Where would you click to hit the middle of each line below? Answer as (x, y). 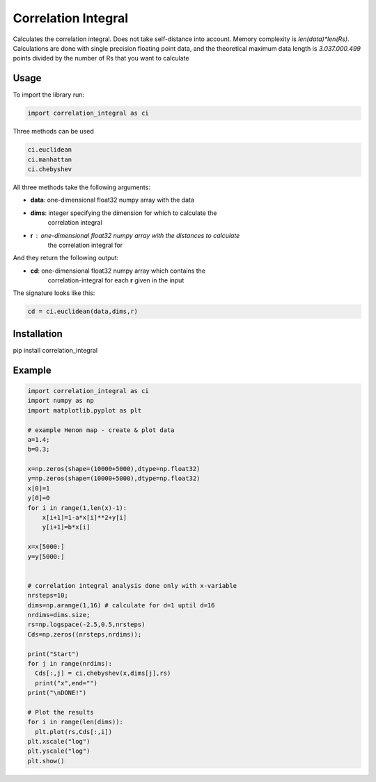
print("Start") (53, 654)
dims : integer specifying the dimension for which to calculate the (124, 213)
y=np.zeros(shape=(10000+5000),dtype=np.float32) (114, 479)
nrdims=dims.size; (59, 615)
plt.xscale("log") (59, 742)
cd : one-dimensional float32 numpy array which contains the (118, 271)
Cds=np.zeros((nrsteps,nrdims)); (85, 634)
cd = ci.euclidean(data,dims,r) (83, 312)
